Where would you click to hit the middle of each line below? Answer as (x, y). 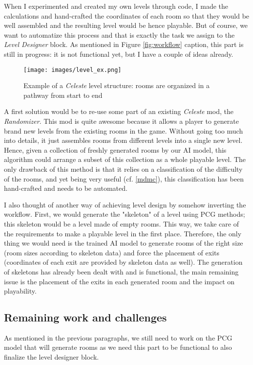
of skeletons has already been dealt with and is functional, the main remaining (121, 271)
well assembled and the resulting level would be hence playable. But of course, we (126, 25)
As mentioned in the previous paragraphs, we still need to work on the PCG (118, 337)
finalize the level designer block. (52, 357)
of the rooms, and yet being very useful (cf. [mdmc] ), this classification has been (124, 178)
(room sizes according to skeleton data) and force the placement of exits (112, 252)
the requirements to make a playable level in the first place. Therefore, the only (123, 233)
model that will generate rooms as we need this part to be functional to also (118, 347)
